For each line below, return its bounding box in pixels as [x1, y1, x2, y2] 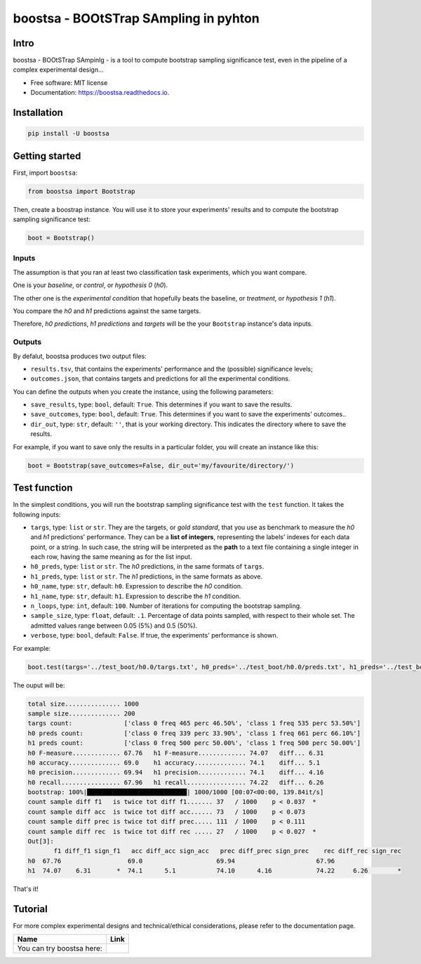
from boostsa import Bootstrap [27, 187, 136, 195]
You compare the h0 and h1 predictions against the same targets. [13, 306, 201, 315]
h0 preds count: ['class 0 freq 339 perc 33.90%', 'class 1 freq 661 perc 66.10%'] [27, 729, 361, 737]
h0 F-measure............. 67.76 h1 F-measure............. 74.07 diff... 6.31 [27, 748, 324, 757]
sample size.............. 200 [27, 709, 136, 718]
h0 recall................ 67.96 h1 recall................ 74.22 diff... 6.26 [27, 778, 324, 786]
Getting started [13, 150, 81, 161]
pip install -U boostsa [27, 130, 110, 138]
